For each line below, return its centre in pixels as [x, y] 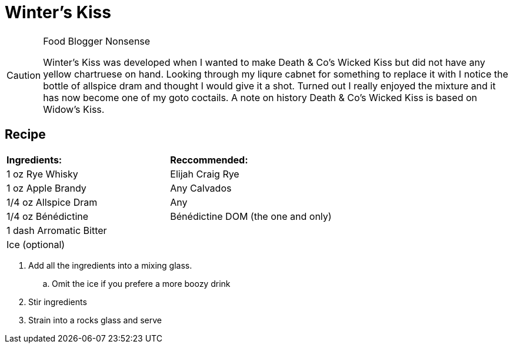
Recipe [25, 135]
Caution [24, 75]
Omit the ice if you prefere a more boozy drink [141, 283]
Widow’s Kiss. [74, 109]
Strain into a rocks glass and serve [95, 320]
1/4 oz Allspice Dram [52, 202]
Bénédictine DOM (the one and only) [251, 216]
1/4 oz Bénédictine [48, 216]
